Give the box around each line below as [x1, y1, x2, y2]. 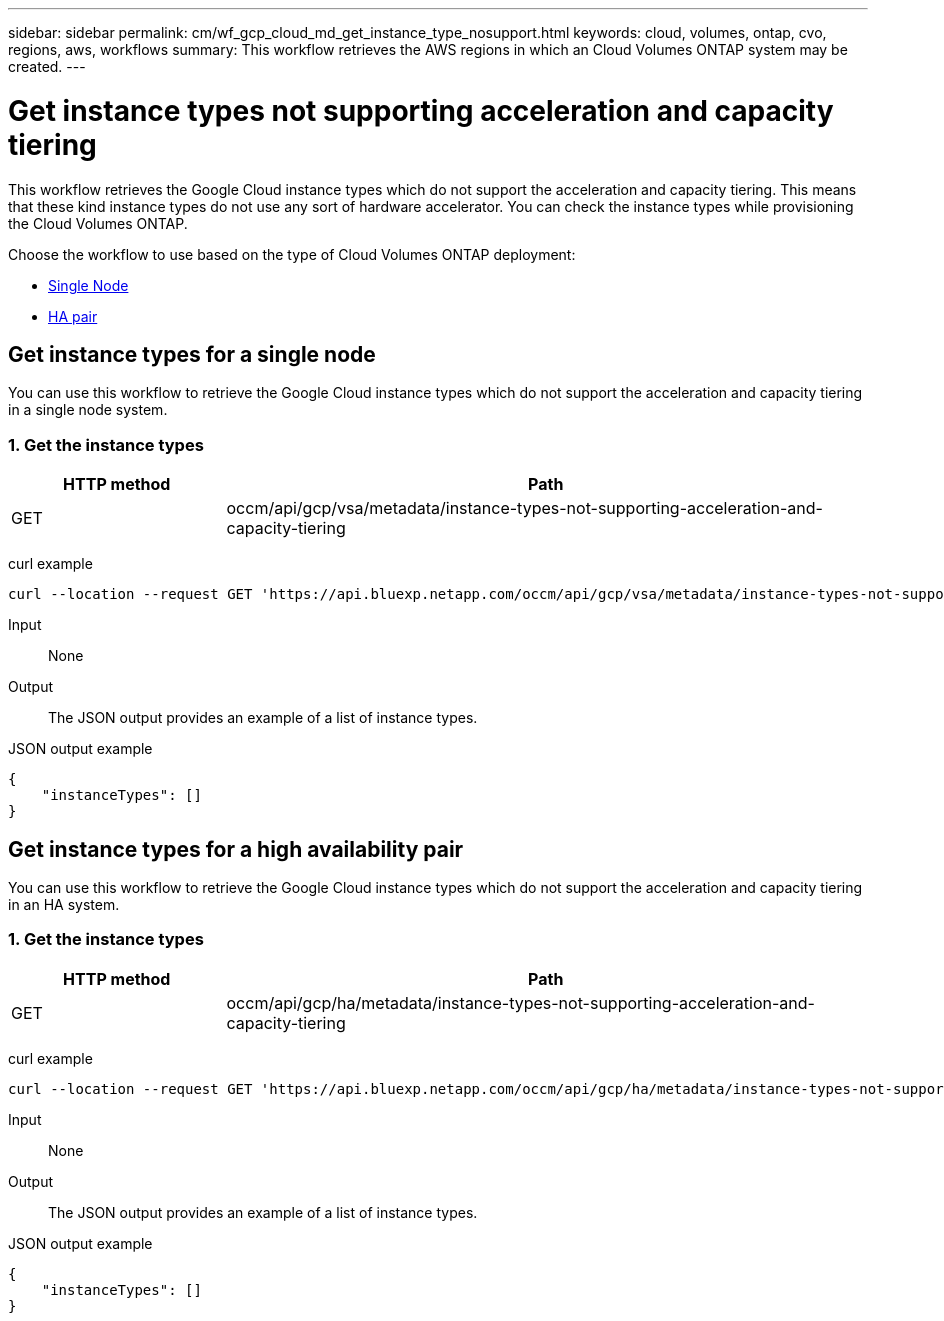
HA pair [48, 307, 98, 325]
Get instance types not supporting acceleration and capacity [8, 93, 834, 128]
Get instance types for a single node [8, 341, 376, 367]
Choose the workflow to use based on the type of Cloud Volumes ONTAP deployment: [8, 245, 576, 263]
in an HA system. [8, 895, 120, 913]
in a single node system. [8, 401, 168, 419]
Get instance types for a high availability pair [8, 836, 464, 862]
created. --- [8, 58, 86, 75]
